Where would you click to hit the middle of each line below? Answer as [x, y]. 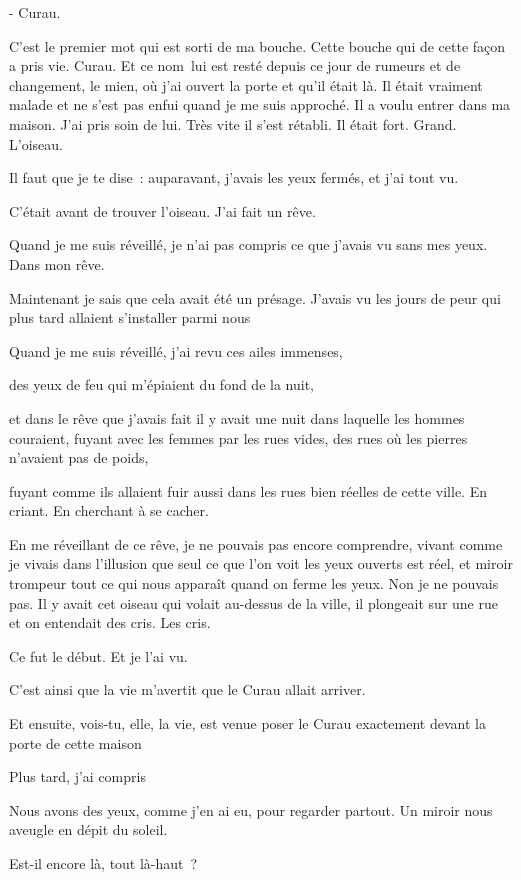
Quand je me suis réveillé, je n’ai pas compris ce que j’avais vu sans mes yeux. [248, 244]
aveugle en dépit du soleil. [88, 829]
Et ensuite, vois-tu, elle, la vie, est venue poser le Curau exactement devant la [247, 723]
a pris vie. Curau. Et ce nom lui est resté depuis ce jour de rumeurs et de [235, 65]
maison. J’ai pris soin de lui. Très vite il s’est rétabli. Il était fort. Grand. [233, 123]
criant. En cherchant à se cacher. [109, 510]
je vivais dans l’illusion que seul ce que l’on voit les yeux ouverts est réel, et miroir [261, 563]
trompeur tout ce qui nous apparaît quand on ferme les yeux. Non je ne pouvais [254, 583]
